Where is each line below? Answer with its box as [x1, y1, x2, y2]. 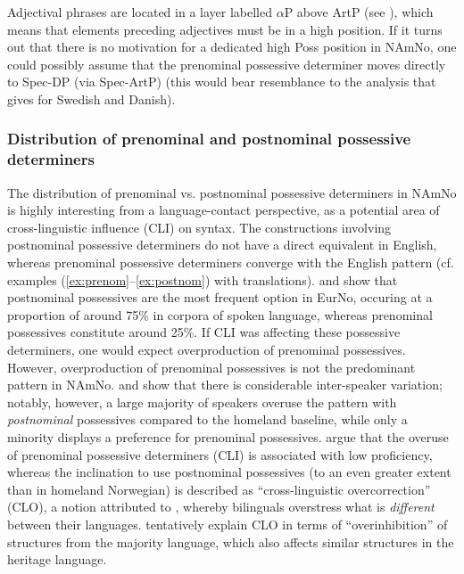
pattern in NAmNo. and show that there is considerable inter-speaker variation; [7, 375, 443, 394]
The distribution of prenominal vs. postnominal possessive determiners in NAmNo [7, 183, 457, 201]
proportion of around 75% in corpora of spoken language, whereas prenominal [7, 305, 433, 324]
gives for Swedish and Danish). [7, 89, 176, 108]
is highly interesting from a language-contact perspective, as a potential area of [7, 201, 440, 219]
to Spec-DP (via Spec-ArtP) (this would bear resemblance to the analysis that [7, 72, 436, 91]
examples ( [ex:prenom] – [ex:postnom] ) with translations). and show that [7, 270, 398, 289]
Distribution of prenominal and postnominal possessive [7, 127, 411, 150]
